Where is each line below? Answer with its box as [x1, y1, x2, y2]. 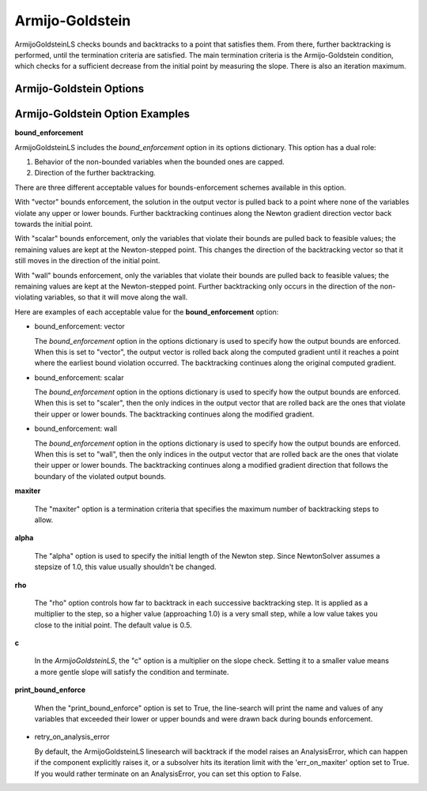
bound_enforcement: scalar [34, 372, 124, 382]
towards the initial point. [14, 219, 93, 228]
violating [14, 292, 43, 302]
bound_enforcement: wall [34, 424, 118, 434]
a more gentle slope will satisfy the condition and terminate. [34, 667, 229, 676]
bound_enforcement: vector [34, 322, 126, 331]
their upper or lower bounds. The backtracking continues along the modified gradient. [34, 409, 315, 419]
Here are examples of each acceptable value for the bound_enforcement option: [14, 307, 279, 316]
